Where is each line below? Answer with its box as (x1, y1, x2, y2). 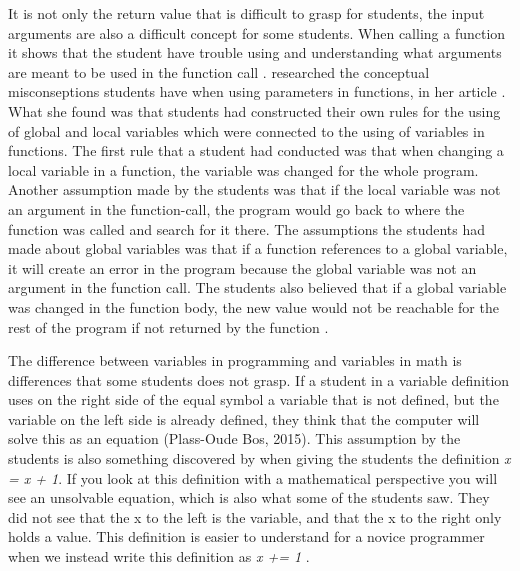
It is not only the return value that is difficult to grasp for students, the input (8, 3, 485, 23)
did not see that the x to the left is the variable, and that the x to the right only (8, 506, 502, 527)
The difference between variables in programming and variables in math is (8, 350, 462, 371)
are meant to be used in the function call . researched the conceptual (8, 61, 430, 82)
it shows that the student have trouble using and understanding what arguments (8, 42, 502, 63)
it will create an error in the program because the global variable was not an (8, 257, 477, 278)
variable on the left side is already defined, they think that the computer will (8, 408, 480, 429)
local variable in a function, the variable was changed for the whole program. (8, 159, 479, 180)
